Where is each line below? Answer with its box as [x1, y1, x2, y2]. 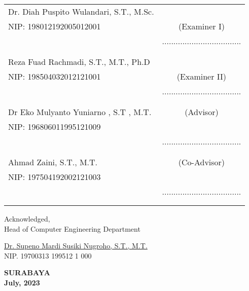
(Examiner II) [176, 70, 227, 82]
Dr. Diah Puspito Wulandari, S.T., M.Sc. [8, 6, 154, 17]
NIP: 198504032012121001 [8, 70, 101, 82]
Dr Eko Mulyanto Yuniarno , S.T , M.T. [8, 106, 152, 118]
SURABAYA [4, 267, 50, 278]
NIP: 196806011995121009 [8, 121, 101, 132]
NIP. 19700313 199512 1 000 [4, 250, 92, 261]
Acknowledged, [4, 213, 50, 224]
